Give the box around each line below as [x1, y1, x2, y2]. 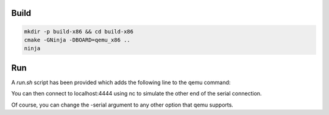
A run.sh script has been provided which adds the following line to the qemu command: [11, 78, 231, 86]
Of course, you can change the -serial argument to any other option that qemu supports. [11, 101, 234, 108]
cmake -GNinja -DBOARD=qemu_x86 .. [24, 37, 130, 43]
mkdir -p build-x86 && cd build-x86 [24, 28, 134, 35]
